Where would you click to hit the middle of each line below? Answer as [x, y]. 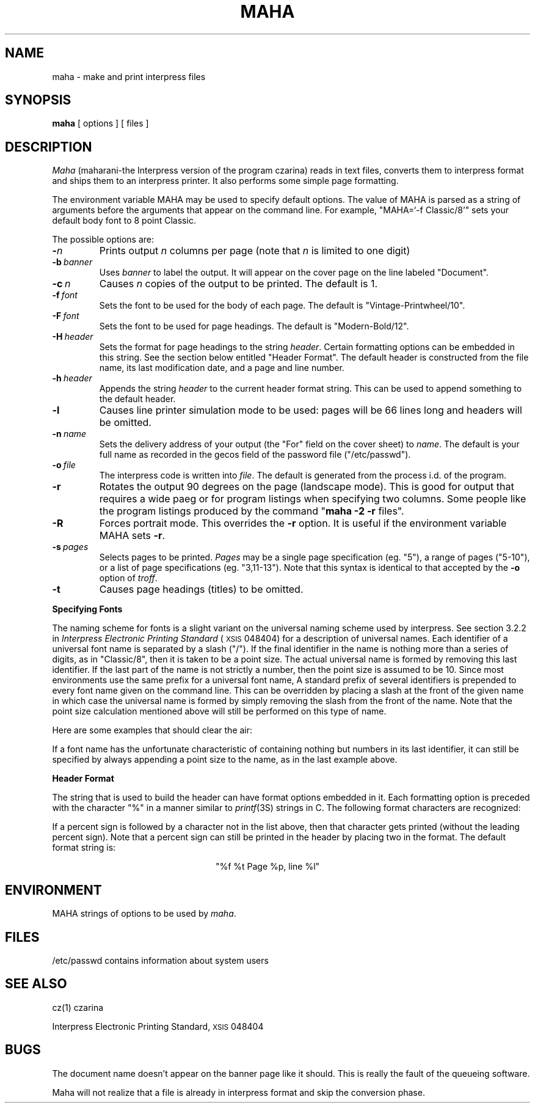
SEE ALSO [36, 984]
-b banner [72, 262]
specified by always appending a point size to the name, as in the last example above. [225, 760]
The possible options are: [103, 240]
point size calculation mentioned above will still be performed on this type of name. [219, 711]
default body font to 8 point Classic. [124, 221]
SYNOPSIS [38, 100]
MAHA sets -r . [132, 536]
